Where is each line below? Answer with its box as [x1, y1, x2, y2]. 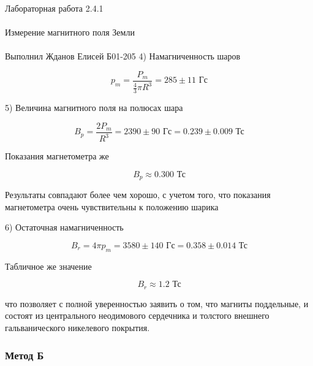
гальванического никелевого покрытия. [5, 321, 150, 334]
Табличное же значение [5, 259, 92, 272]
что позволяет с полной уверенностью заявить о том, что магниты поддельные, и [5, 297, 309, 310]
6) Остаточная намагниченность [5, 221, 124, 234]
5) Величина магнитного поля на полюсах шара [5, 101, 183, 114]
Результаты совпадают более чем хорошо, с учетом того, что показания [5, 188, 271, 201]
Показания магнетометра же [5, 150, 109, 162]
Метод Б [5, 347, 44, 362]
